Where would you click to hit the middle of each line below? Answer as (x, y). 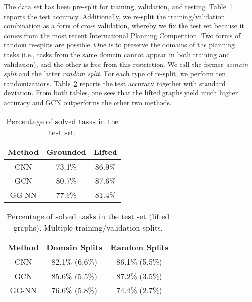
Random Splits (139, 247)
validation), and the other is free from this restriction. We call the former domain (126, 64)
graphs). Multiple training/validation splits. (88, 227)
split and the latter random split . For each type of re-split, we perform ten (115, 74)
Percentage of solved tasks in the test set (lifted (88, 216)
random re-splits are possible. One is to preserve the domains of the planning (120, 45)
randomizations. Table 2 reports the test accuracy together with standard (115, 83)
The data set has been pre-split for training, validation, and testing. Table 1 (118, 6)
